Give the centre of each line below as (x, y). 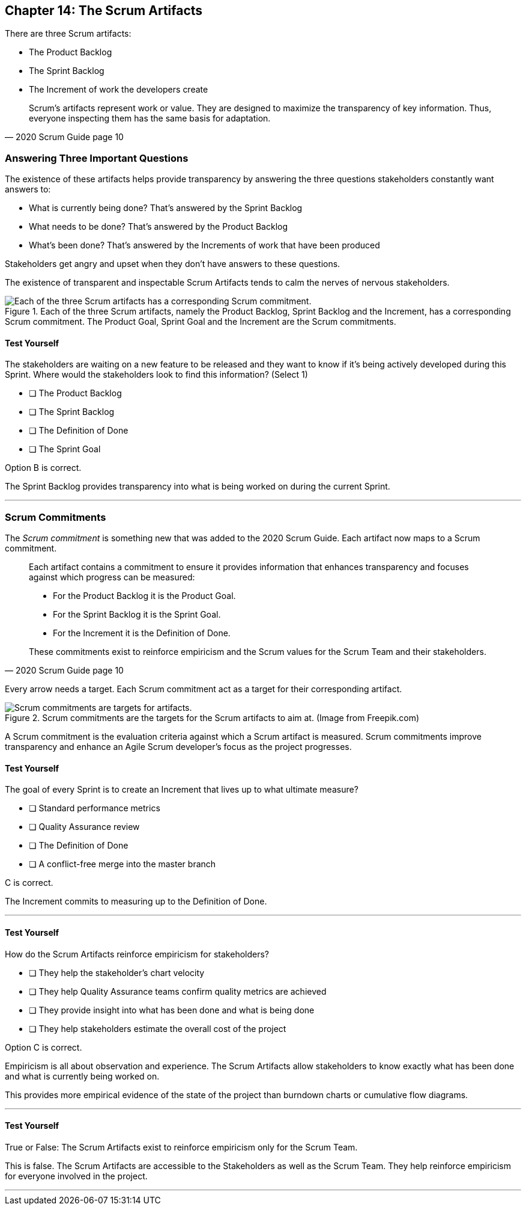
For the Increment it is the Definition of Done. (142, 633)
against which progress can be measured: (112, 577)
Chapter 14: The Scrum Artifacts (104, 11)
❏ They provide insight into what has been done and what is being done (172, 1010)
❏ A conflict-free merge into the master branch (122, 864)
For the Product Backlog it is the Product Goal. (144, 596)
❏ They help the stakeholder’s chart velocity (117, 972)
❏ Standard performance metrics (95, 808)
